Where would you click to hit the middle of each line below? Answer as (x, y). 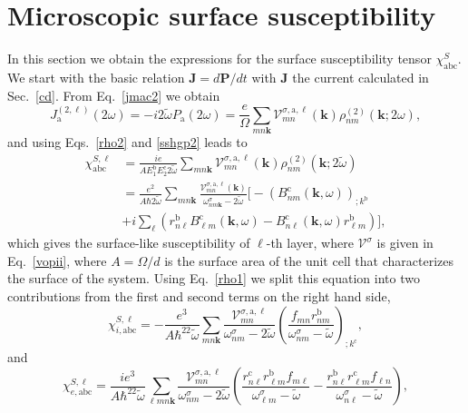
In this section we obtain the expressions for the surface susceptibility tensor (219, 59)
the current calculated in (361, 77)
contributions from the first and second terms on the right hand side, (199, 296)
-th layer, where (310, 243)
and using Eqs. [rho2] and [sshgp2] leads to (127, 141)
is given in (405, 243)
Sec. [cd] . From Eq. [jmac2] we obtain (114, 95)
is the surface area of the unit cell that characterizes (309, 260)
